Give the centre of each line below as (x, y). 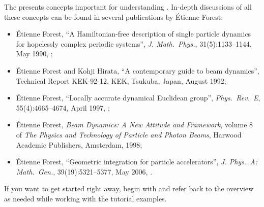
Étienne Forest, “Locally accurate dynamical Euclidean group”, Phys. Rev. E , (138, 98)
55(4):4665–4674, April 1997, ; (63, 107)
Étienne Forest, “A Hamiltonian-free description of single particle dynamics (134, 34)
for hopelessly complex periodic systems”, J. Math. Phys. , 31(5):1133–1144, (134, 43)
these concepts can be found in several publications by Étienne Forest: (114, 16)
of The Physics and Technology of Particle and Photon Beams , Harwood (129, 134)
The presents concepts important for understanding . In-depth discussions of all (128, 7)
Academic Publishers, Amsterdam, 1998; (79, 144)
